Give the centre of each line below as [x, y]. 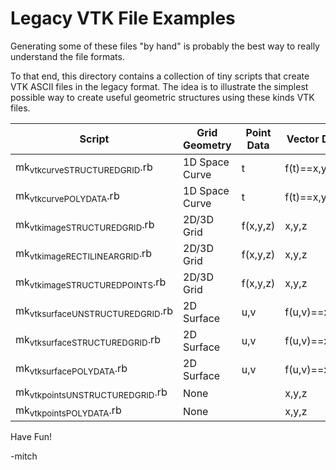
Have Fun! [31, 437]
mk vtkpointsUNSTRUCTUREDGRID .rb [91, 393]
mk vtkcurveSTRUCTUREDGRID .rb [84, 168]
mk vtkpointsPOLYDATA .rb [68, 411]
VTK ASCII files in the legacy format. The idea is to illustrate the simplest [159, 86]
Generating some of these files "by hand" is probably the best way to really [165, 46]
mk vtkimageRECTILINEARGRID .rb [84, 254]
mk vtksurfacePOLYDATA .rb [71, 369]
